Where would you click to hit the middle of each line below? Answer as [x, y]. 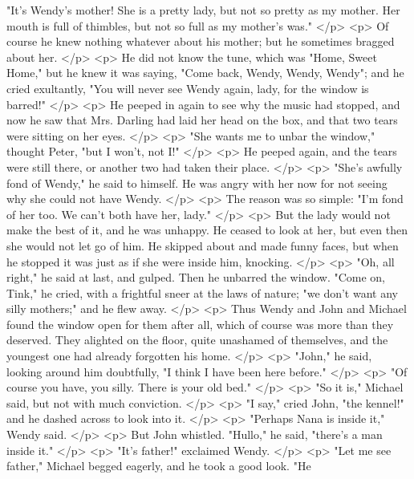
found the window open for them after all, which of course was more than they [200, 324]
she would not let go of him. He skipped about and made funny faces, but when [203, 245]
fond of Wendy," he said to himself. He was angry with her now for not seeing [197, 183]
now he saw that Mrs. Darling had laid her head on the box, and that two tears [202, 120]
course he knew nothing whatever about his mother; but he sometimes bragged [201, 41]
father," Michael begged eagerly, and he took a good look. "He [159, 466]
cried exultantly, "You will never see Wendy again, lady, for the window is [188, 88]
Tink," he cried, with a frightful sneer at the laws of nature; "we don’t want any [202, 292]
